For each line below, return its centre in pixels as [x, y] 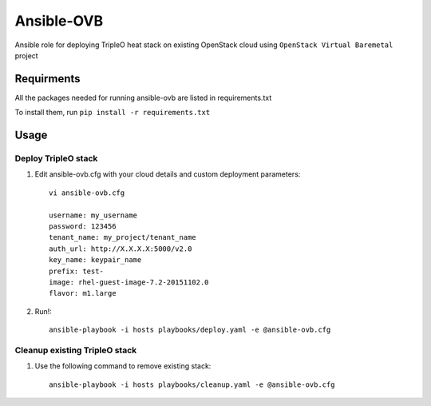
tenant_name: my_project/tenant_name [123, 237]
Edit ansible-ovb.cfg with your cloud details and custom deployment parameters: [168, 174]
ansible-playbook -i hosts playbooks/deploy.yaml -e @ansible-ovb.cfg [190, 330]
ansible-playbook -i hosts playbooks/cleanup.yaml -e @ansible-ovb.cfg [192, 384]
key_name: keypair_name [95, 260]
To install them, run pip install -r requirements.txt [113, 113]
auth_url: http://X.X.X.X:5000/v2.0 [121, 249]
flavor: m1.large [83, 293]
